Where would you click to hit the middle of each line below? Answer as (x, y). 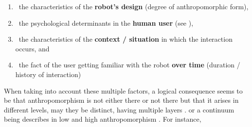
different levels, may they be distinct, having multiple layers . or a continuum (119, 109)
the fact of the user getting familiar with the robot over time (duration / (129, 65)
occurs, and (32, 48)
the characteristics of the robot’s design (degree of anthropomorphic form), (134, 6)
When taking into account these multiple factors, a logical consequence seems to (123, 90)
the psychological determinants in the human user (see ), (106, 23)
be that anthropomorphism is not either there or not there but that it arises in (121, 100)
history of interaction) (48, 74)
